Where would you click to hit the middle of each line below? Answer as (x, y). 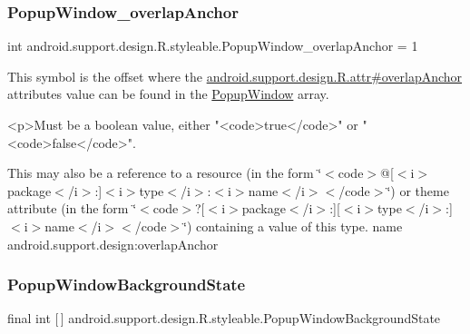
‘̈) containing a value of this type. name (293, 226)
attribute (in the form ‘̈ (72, 208)
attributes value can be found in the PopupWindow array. (168, 94)
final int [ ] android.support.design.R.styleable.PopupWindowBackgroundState (224, 318)
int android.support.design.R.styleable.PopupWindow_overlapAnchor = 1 (213, 46)
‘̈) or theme (418, 190)
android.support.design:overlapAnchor (113, 244)
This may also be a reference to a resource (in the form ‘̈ (165, 173)
